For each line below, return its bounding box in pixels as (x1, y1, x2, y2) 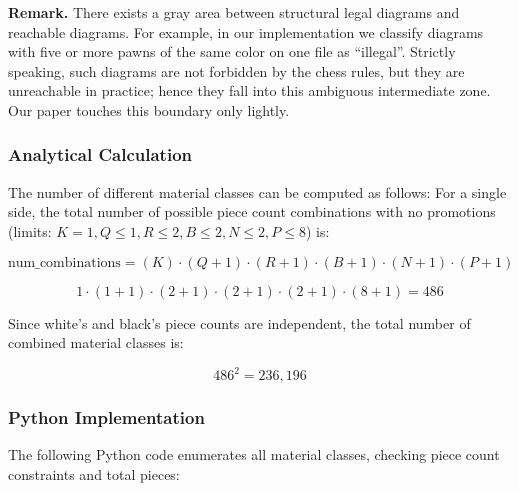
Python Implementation (8, 405, 205, 430)
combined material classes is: (8, 332, 184, 353)
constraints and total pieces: (8, 464, 180, 485)
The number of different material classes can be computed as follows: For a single (8, 181, 507, 202)
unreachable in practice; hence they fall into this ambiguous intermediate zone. (8, 80, 491, 101)
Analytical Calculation (8, 142, 193, 167)
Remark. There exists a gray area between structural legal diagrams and (8, 2, 460, 22)
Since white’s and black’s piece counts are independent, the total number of (8, 312, 471, 333)
